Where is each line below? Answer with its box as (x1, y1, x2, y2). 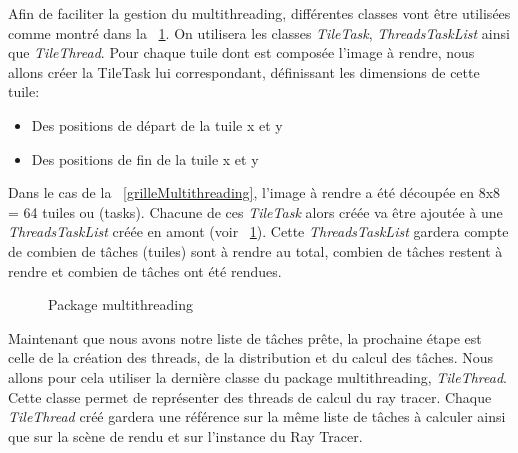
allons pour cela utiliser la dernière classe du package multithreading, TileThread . (8, 366, 507, 387)
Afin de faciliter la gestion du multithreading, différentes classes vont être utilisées (8, 3, 511, 23)
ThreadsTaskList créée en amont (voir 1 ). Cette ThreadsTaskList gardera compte (8, 221, 509, 242)
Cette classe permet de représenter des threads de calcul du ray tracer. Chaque (8, 386, 492, 407)
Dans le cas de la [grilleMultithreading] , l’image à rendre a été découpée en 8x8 (8, 182, 501, 203)
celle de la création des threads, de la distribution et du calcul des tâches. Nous (8, 347, 494, 368)
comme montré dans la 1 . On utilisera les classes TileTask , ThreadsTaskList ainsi (8, 22, 510, 43)
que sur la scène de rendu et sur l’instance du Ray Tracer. (8, 425, 363, 446)
